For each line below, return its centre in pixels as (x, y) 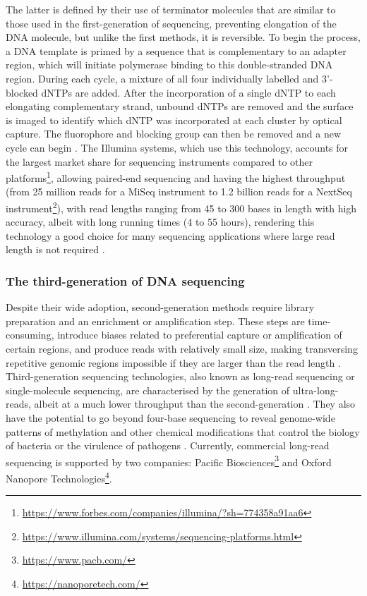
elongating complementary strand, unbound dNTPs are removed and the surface (180, 106)
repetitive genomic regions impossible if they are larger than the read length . (173, 362)
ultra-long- (315, 390)
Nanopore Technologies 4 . (59, 477)
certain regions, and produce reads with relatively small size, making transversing (182, 348)
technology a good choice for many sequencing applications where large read (170, 235)
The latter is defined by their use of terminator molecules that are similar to (171, 9)
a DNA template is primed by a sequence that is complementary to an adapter (176, 50)
